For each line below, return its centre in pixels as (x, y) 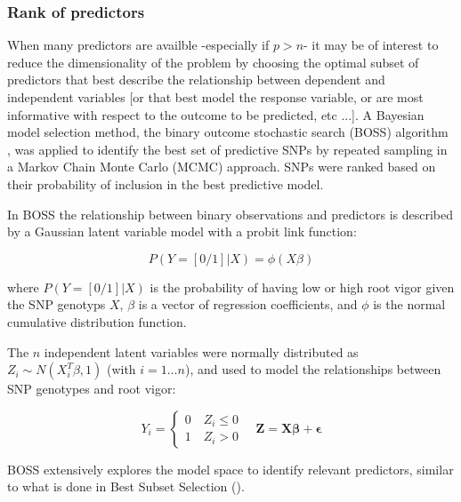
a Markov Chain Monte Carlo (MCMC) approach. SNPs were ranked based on (222, 167)
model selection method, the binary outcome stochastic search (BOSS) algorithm (228, 132)
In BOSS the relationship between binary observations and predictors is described (230, 214)
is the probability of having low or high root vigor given (302, 287)
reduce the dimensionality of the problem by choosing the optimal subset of (213, 62)
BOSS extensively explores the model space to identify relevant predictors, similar (230, 469)
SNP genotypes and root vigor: (92, 389)
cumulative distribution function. (97, 321)
